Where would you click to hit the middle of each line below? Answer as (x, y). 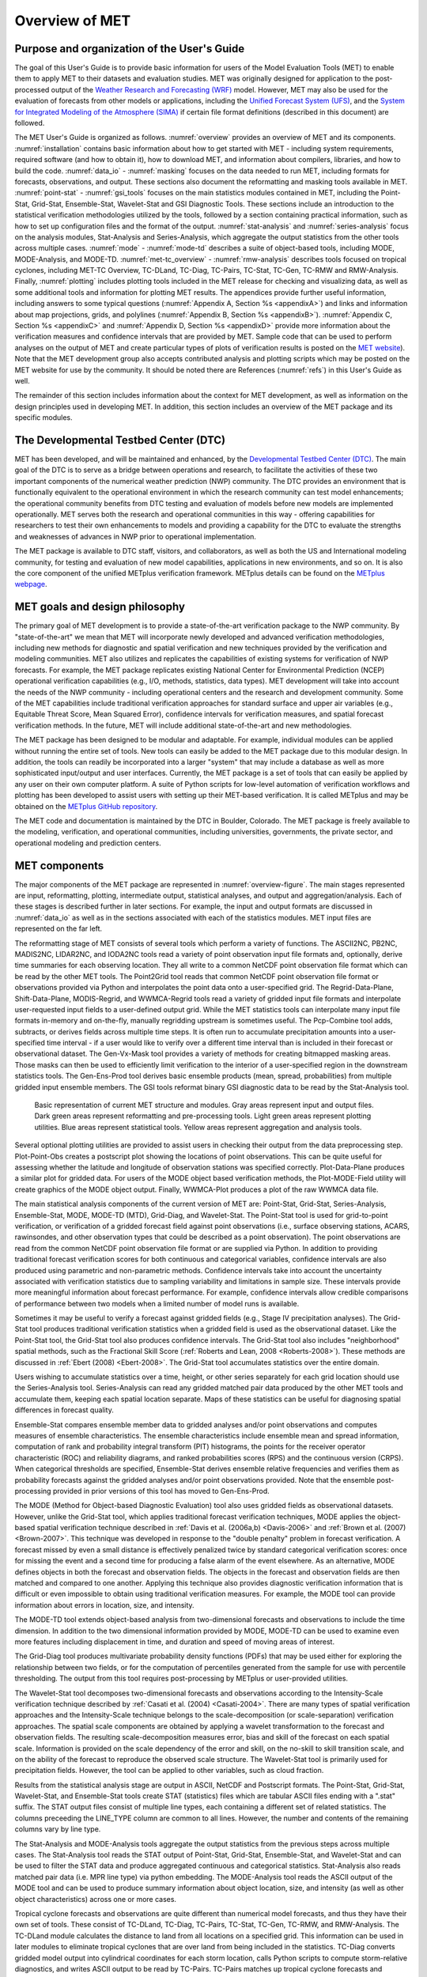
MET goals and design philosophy (100, 607)
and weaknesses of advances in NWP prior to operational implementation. (136, 536)
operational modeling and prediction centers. (88, 843)
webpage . (31, 584)
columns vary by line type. (58, 1829)
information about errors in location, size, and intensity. (104, 1605)
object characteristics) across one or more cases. (96, 1899)
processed (32, 89)
